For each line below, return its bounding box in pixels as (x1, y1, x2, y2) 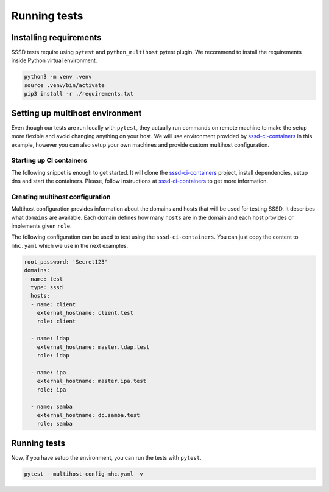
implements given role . (11, 222, 72, 230)
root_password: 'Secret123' (24, 258, 108, 265)
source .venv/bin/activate (24, 82, 105, 88)
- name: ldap (30, 335, 69, 342)
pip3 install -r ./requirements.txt (24, 90, 134, 97)
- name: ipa (30, 369, 66, 376)
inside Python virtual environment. (11, 57, 97, 64)
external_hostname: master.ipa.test (37, 378, 146, 385)
